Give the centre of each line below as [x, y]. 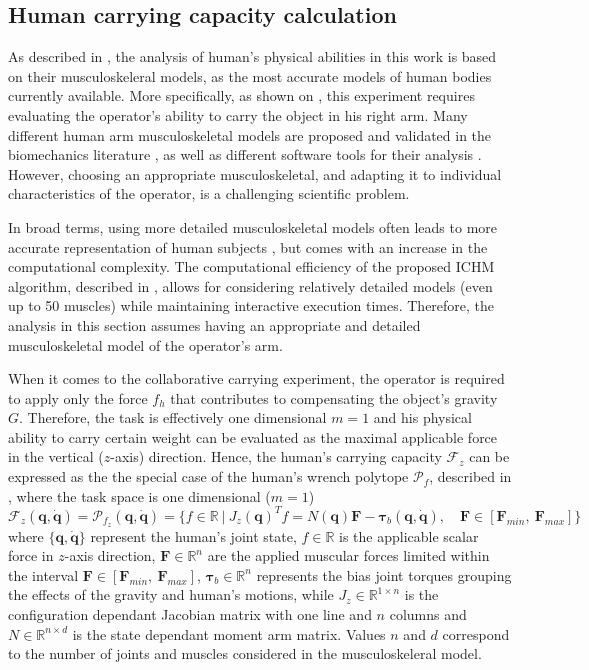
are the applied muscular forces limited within [348, 555]
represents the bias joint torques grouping [384, 574]
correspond [476, 633]
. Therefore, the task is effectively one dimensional [173, 417]
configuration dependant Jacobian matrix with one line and [190, 614]
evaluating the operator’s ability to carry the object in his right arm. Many [238, 114]
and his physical [422, 417]
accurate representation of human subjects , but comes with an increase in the [248, 246]
